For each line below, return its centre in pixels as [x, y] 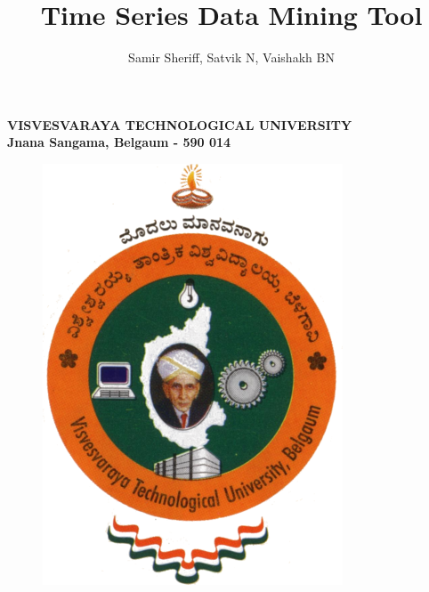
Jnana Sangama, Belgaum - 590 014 [119, 142]
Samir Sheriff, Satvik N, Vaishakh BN [231, 57]
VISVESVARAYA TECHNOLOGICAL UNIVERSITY [180, 124]
